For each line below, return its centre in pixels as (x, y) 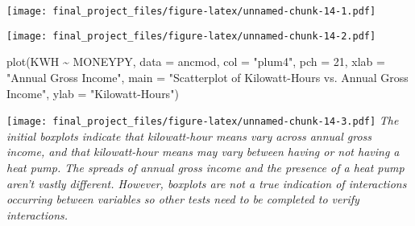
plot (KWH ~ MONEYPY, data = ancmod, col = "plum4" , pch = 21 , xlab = (196, 62)
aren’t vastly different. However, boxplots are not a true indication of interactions (207, 183)
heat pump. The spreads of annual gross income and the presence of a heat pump (205, 167)
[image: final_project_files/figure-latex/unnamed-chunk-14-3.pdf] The (203, 120)
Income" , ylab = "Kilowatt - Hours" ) (93, 93)
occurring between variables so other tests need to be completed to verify (183, 199)
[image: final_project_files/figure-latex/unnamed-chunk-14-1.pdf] (191, 11)
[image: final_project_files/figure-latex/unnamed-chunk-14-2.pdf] (191, 36)
